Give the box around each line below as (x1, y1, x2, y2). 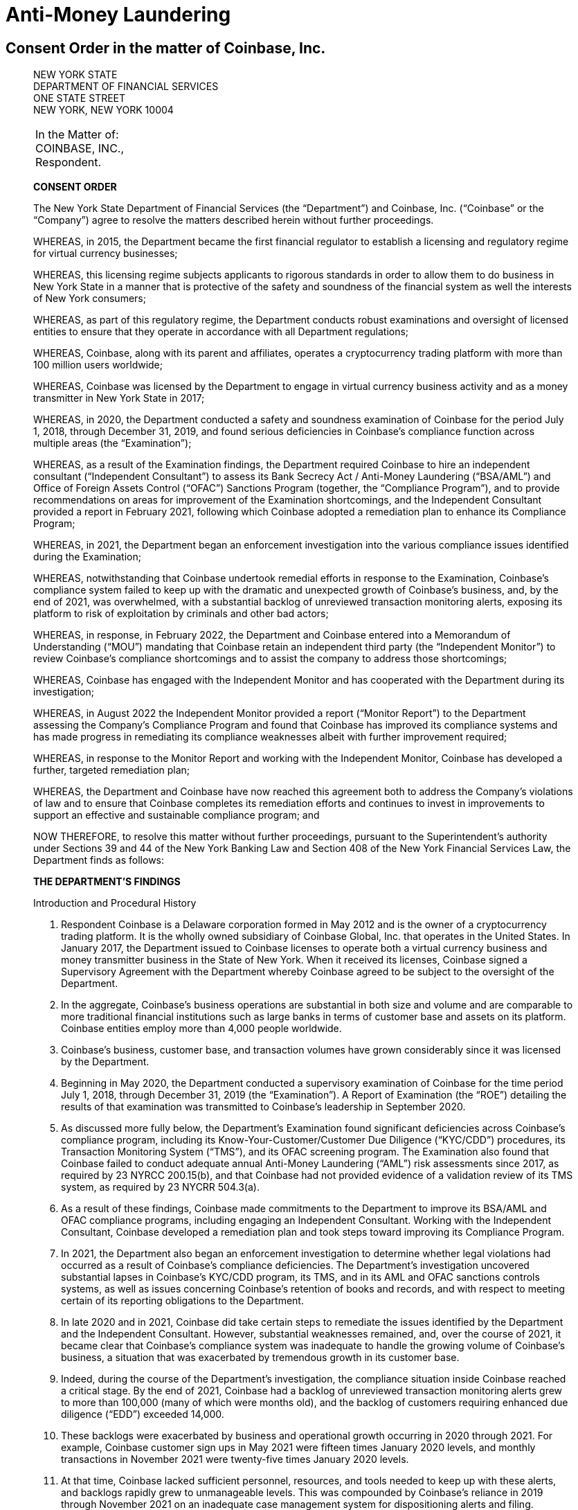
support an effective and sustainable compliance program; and (33, 809, 320, 821)
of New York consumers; (33, 292, 146, 305)
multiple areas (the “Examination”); (33, 437, 192, 450)
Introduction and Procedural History (33, 897, 197, 909)
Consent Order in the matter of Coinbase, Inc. (6, 39, 326, 57)
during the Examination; (33, 551, 141, 563)
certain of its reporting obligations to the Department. (61, 1295, 304, 1307)
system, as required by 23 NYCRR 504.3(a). (61, 1181, 260, 1193)
